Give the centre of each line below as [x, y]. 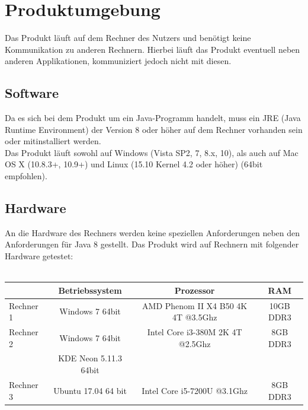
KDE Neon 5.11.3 [90, 358]
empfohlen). [26, 176]
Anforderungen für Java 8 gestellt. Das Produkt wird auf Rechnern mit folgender [152, 244]
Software [32, 93]
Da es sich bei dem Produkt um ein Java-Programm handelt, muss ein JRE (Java [153, 118]
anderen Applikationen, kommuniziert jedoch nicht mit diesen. [118, 61]
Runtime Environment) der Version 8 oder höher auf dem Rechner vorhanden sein [154, 129]
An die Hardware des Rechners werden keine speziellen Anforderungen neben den [153, 232]
